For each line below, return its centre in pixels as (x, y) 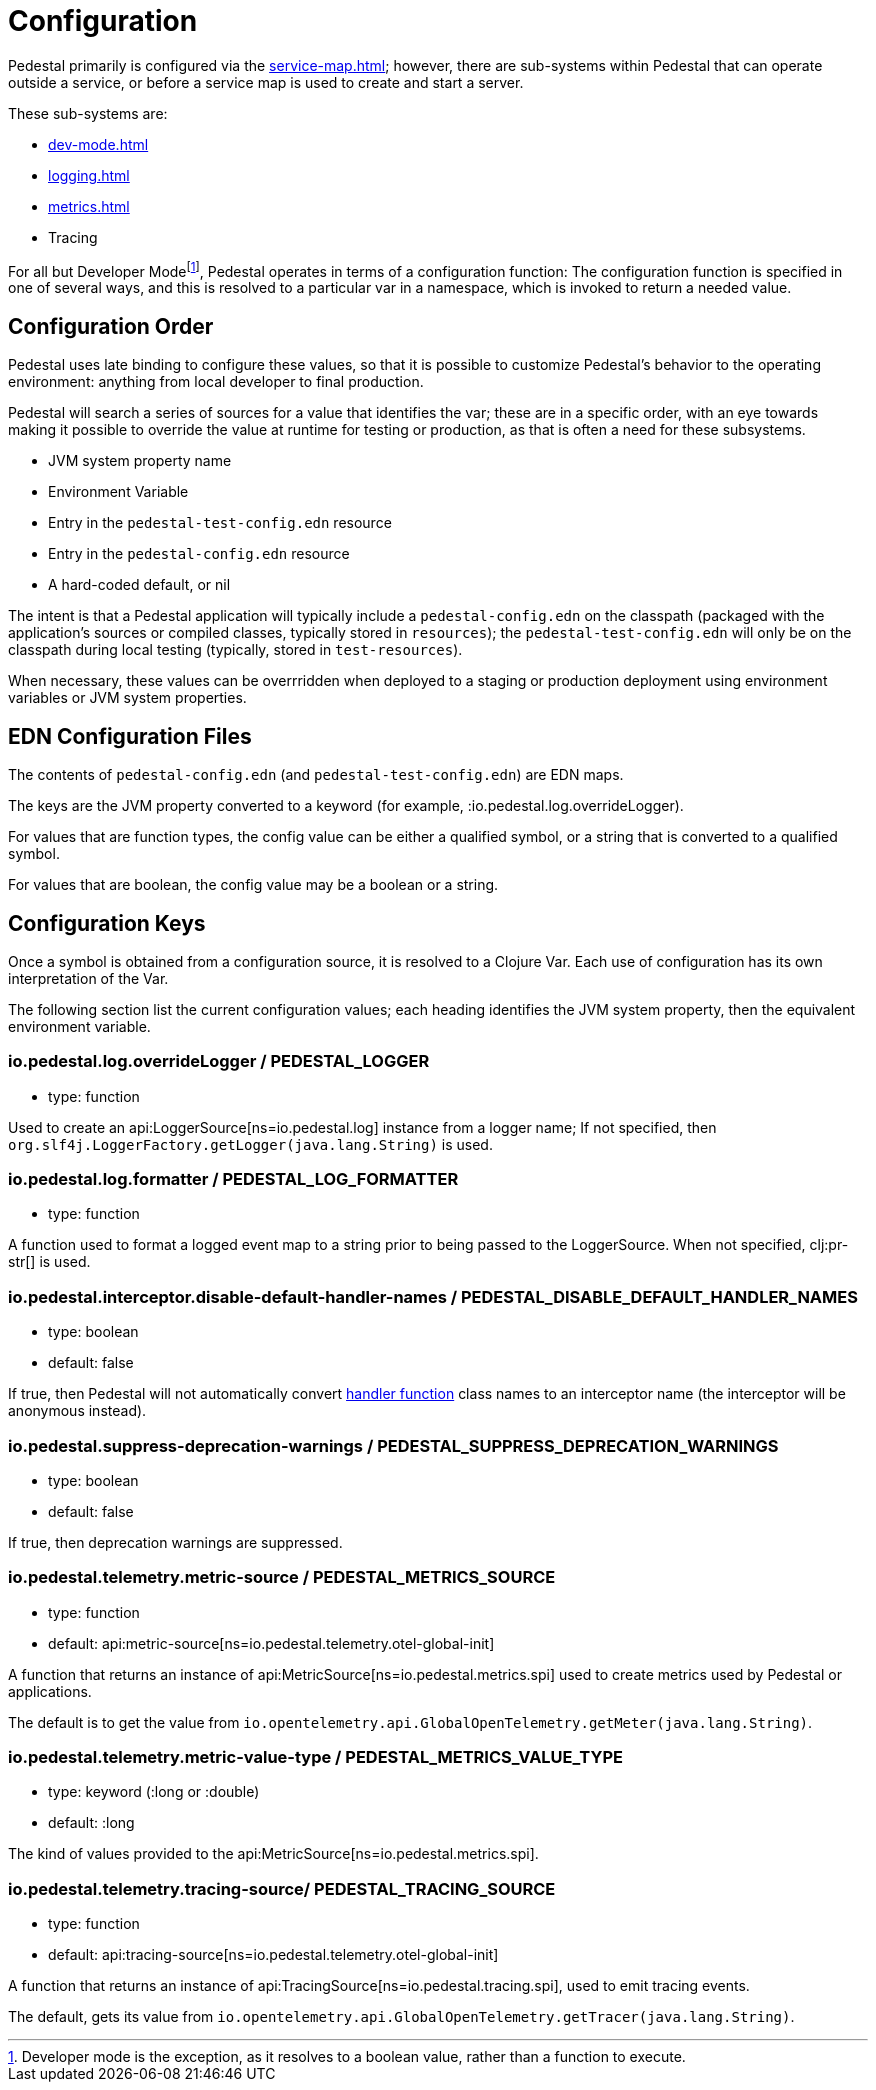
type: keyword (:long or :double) (154, 1792)
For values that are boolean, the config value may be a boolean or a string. (253, 885)
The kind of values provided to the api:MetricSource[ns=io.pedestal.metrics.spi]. (273, 1854)
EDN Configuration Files (130, 736)
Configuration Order (111, 326)
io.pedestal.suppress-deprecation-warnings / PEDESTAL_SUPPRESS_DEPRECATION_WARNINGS (393, 1445)
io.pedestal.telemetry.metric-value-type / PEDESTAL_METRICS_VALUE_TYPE (315, 1757)
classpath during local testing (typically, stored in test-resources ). (235, 650)
